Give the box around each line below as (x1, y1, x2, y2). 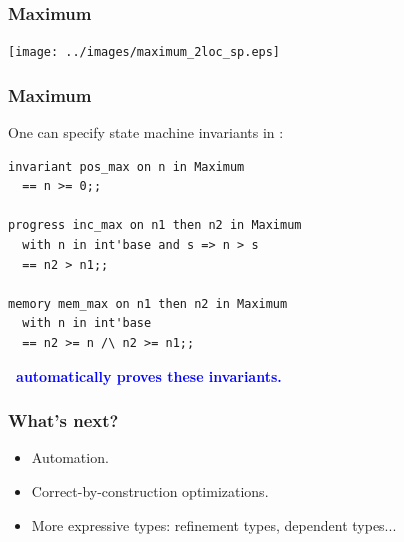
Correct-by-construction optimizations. (31, 481, 269, 502)
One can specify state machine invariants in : (8, 122, 284, 143)
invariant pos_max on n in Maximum (8, 159, 245, 174)
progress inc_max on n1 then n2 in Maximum (8, 218, 302, 233)
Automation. (31, 447, 109, 468)
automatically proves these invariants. (16, 365, 282, 386)
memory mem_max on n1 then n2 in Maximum (8, 296, 288, 311)
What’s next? (8, 408, 119, 433)
